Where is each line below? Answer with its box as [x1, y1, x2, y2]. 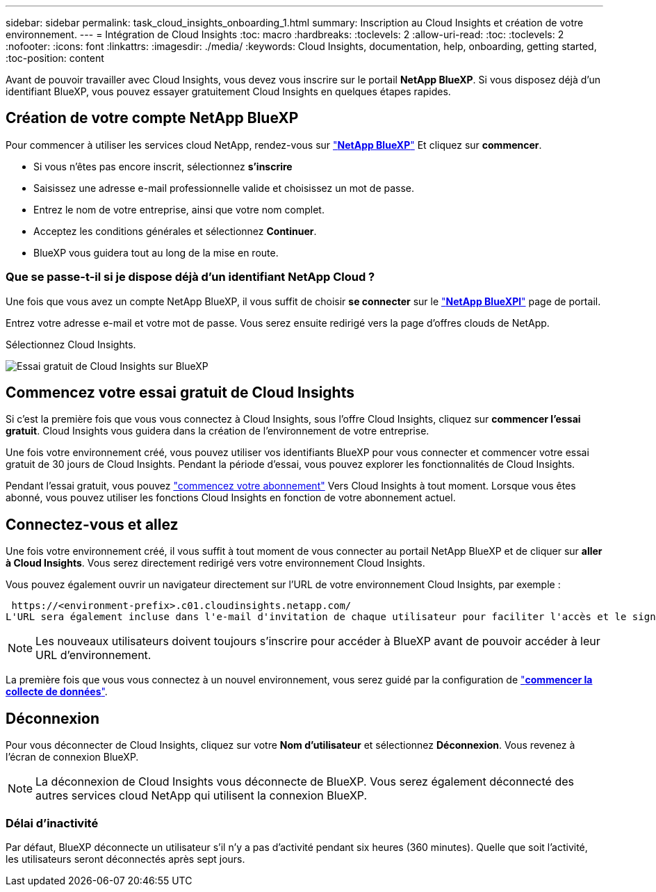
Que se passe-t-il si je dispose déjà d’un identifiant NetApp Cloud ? [6, 270, 375, 284]
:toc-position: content [6, 52, 104, 64]
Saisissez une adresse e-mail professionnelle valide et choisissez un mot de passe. [33, 181, 415, 194]
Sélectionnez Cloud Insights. [6, 338, 136, 350]
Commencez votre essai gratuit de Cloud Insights [6, 384, 354, 402]
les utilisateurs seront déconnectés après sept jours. [6, 852, 245, 865]
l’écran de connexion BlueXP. [6, 751, 139, 763]
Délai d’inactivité [6, 816, 99, 830]
